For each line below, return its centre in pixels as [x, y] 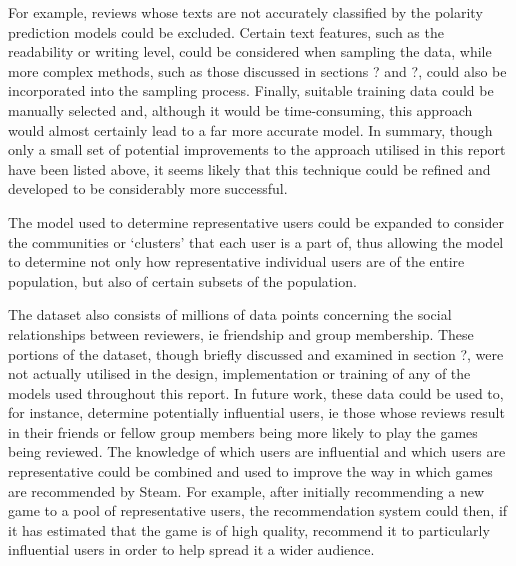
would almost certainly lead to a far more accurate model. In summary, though [250, 129]
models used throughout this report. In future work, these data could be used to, [256, 392]
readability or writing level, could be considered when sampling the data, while [250, 51]
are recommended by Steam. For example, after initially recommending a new [246, 490]
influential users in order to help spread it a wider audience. [191, 549]
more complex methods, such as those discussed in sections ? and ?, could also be [257, 70]
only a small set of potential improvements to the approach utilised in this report [257, 149]
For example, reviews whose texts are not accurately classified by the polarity [245, 12]
